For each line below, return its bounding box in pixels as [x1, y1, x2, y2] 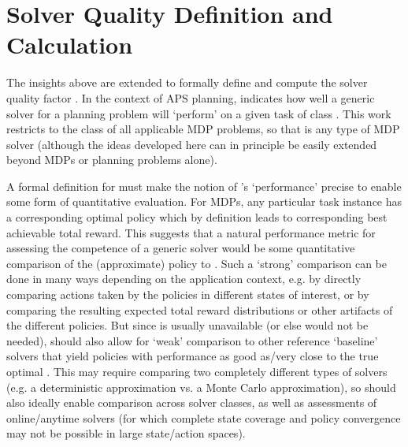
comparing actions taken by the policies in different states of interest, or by [6, 286, 369, 303]
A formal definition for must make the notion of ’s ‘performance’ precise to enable [6, 177, 402, 194]
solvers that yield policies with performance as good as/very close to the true [6, 348, 379, 364]
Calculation [6, 28, 133, 61]
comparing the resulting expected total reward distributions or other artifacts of [6, 301, 393, 318]
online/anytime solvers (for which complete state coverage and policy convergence [6, 409, 401, 426]
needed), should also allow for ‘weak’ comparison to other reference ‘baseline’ [6, 332, 378, 348]
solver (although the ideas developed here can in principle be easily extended [6, 136, 377, 152]
